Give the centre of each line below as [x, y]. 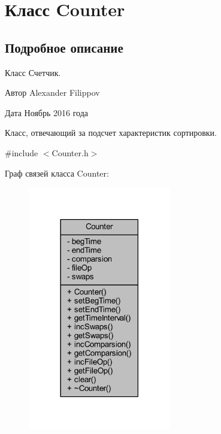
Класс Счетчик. [33, 72]
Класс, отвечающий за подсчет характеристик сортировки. [111, 133]
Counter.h [70, 152]
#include [22, 152]
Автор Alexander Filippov [52, 92]
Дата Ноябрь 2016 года [47, 112]
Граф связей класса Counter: [57, 173]
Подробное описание [64, 47]
